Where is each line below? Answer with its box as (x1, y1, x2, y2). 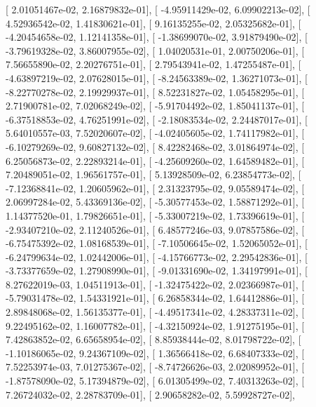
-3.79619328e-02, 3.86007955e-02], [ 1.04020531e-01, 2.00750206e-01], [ (6, 43, 305, 58)
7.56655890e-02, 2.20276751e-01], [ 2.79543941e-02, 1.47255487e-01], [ (6, 57, 301, 72)
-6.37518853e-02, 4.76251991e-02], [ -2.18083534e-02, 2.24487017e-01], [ (6, 112, 308, 126)
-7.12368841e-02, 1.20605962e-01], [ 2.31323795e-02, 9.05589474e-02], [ (6, 180, 305, 195)
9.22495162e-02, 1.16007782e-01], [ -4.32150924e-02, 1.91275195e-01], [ (6, 318, 305, 333)
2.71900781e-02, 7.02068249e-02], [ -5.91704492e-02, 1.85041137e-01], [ (6, 98, 305, 113)
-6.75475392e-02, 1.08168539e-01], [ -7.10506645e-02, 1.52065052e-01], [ (6, 236, 308, 251)
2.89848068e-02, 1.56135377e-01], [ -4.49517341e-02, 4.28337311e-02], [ (6, 305, 305, 319)
